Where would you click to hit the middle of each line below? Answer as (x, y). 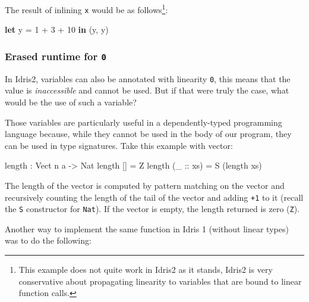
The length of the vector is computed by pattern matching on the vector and (145, 185)
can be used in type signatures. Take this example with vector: (119, 145)
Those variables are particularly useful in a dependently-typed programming (144, 122)
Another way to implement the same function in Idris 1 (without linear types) (147, 228)
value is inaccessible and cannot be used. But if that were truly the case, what (147, 90)
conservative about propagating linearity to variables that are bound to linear (160, 281)
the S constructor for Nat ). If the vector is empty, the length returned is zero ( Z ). (152, 209)
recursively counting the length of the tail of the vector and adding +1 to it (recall (154, 197)
